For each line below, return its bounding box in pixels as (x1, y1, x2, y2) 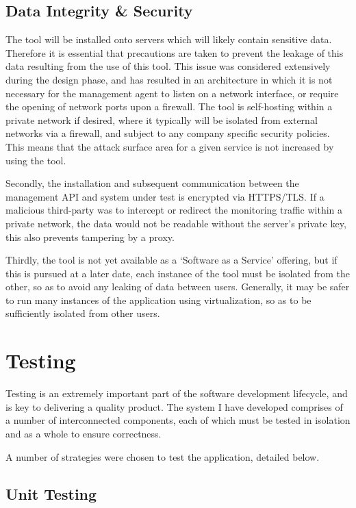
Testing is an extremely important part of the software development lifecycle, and (5, 386, 348, 401)
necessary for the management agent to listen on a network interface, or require (5, 86, 339, 100)
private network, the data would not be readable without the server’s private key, (5, 216, 346, 230)
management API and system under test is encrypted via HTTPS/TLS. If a (5, 189, 325, 203)
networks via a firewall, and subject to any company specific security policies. (5, 126, 330, 140)
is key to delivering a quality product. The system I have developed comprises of (5, 399, 343, 414)
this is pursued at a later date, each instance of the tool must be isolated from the (5, 266, 350, 280)
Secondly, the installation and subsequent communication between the (5, 176, 299, 190)
